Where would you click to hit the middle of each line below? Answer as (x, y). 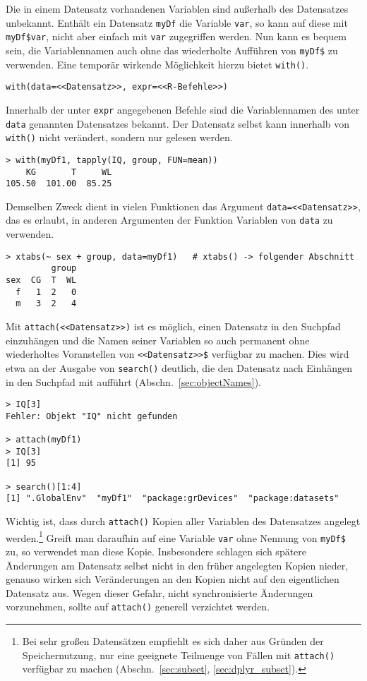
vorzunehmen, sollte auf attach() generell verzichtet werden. (138, 607)
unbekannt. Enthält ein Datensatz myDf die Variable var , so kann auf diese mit (177, 22)
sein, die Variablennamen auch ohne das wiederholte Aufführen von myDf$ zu (172, 50)
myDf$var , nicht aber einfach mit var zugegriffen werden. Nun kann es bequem (176, 36)
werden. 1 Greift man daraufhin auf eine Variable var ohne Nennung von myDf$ (176, 536)
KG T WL (69, 172)
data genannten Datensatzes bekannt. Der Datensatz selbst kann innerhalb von (178, 123)
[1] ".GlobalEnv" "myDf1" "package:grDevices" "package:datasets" (173, 499)
